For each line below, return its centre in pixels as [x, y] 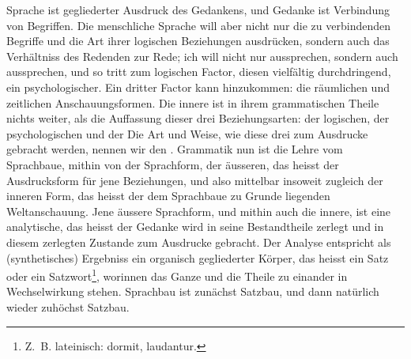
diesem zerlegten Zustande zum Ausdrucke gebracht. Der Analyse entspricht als [199, 242]
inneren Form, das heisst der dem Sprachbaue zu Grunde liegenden [168, 196]
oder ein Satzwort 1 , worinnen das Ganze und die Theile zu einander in [177, 275]
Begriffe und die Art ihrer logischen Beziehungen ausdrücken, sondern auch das [198, 41]
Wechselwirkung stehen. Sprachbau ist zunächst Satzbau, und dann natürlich [193, 291]
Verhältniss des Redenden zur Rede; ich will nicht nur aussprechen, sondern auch [202, 56]
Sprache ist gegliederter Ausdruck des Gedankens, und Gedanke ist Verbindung [198, 9]
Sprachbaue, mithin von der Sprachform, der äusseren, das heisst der [173, 164]
